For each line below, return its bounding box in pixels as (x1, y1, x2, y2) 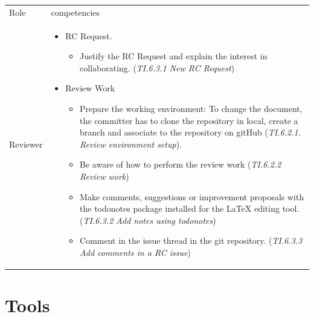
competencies (51, 5, 100, 18)
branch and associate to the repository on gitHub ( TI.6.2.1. (80, 126, 301, 139)
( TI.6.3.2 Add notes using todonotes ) (80, 214, 216, 226)
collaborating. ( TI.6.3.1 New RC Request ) (80, 61, 235, 74)
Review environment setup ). (80, 137, 182, 150)
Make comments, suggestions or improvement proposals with (80, 190, 304, 203)
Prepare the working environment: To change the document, (80, 102, 303, 114)
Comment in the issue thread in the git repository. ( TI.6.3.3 (80, 234, 303, 247)
